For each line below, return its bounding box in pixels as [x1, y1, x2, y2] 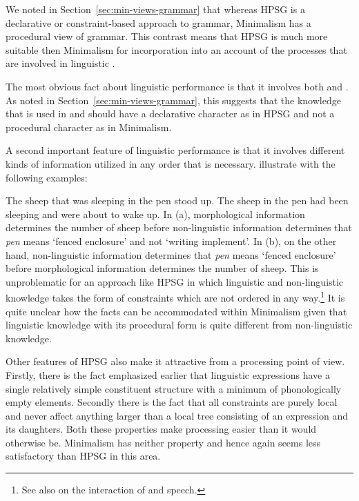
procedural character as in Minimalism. [6, 119, 172, 134]
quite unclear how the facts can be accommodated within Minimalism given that [6, 304, 347, 318]
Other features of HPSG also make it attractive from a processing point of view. [6, 354, 345, 369]
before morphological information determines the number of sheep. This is [6, 261, 319, 275]
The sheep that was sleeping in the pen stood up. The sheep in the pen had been [6, 193, 349, 208]
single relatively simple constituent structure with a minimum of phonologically [6, 381, 342, 395]
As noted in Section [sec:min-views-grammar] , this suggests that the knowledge [6, 92, 341, 107]
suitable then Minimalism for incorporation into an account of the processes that [6, 42, 347, 57]
